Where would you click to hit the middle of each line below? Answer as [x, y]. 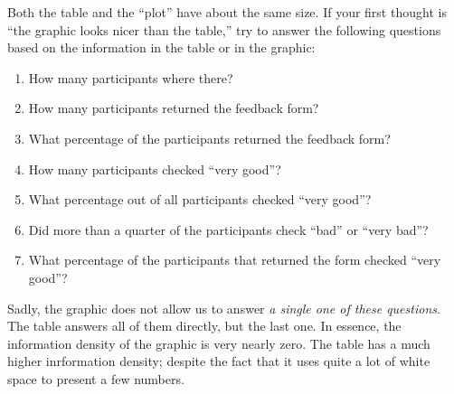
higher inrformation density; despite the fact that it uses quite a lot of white [219, 361]
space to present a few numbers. [96, 378]
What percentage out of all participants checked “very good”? [200, 199]
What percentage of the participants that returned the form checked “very [235, 260]
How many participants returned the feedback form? [174, 108]
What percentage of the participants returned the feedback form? [209, 138]
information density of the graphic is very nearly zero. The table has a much [219, 343]
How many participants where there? [131, 77]
